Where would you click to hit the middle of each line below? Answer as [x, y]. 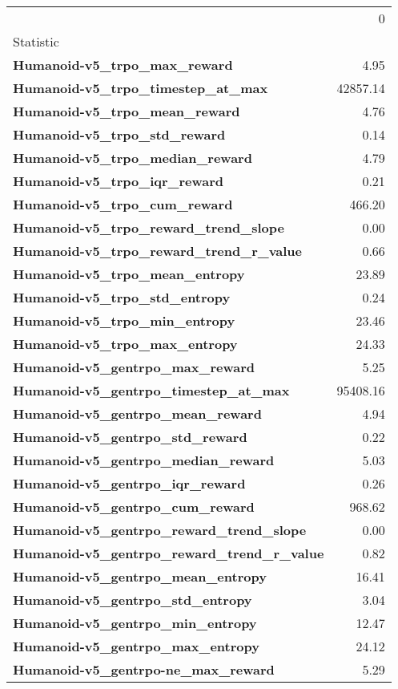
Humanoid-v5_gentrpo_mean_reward [137, 413]
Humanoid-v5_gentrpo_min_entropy [135, 623]
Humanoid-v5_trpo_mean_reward [127, 111]
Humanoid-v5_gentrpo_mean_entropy [140, 576]
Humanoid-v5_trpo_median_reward [133, 158]
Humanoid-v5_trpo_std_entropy [122, 297]
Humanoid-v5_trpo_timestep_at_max [141, 88]
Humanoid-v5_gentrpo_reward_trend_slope [160, 530]
